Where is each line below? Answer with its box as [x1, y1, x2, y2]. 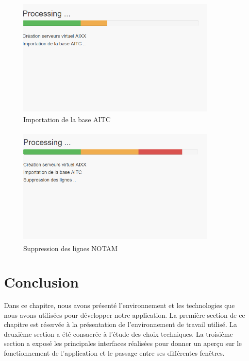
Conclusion [4, 272, 79, 292]
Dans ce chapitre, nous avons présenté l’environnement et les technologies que [4, 300, 235, 310]
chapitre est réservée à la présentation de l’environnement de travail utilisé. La [4, 319, 237, 329]
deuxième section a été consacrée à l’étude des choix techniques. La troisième [4, 328, 233, 339]
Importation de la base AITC [23, 114, 111, 125]
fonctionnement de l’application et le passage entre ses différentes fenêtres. [4, 348, 225, 358]
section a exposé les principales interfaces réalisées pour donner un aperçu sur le [4, 338, 242, 348]
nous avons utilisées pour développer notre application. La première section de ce [4, 309, 245, 320]
